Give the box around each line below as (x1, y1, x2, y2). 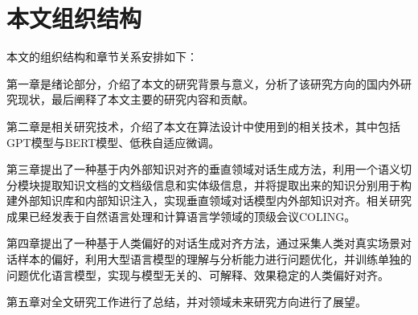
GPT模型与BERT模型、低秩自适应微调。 (6, 133, 220, 150)
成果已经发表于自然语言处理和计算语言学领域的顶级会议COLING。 (6, 207, 356, 224)
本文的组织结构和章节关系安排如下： (6, 48, 198, 65)
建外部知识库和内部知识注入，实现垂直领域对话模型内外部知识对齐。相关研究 (6, 192, 412, 209)
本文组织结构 (6, 2, 142, 35)
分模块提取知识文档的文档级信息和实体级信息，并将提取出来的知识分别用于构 (6, 176, 412, 193)
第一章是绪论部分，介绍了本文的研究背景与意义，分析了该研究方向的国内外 (6, 75, 400, 92)
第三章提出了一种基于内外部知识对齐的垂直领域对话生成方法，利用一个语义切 (6, 161, 412, 178)
